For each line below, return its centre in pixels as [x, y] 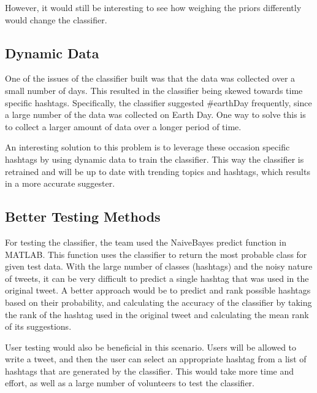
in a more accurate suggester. [60, 183]
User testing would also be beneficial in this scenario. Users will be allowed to [151, 347]
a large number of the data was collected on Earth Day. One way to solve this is [155, 115]
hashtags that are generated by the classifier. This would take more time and [150, 371]
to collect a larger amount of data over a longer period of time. [123, 126]
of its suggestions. [38, 326]
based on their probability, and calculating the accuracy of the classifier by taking [158, 302]
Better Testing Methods [83, 216]
